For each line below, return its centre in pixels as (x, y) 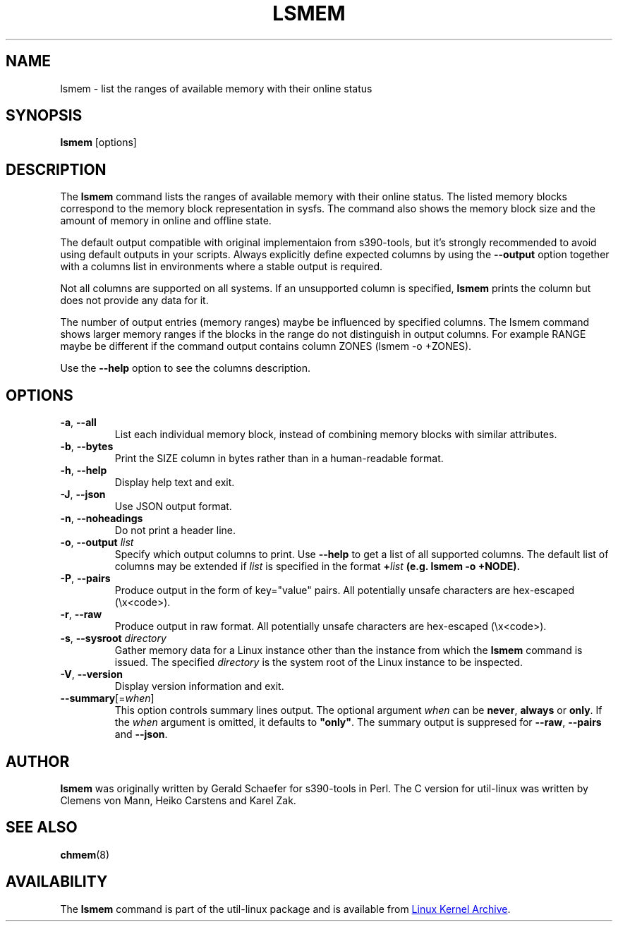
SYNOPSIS (44, 116)
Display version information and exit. (199, 686)
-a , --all (78, 423)
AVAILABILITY (57, 882)
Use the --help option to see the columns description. (185, 368)
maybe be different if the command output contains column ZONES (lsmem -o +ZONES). (266, 346)
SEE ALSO (42, 828)
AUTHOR (38, 761)
